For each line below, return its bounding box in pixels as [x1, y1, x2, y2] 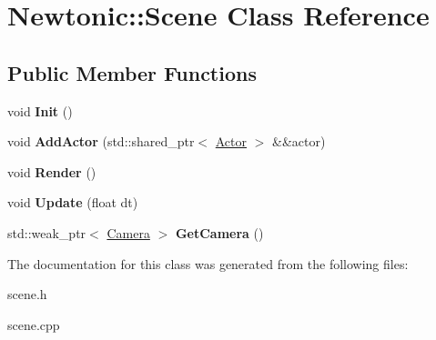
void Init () [7, 101, 73, 120]
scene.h [7, 285, 47, 304]
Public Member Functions [7, 58, 257, 86]
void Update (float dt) [7, 193, 138, 212]
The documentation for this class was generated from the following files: [7, 254, 409, 273]
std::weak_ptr [7, 223, 86, 242]
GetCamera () [175, 223, 264, 242]
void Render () [7, 162, 96, 181]
